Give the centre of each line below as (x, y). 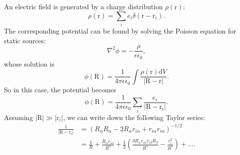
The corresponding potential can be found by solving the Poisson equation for (120, 30)
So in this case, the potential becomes (60, 90)
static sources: (25, 40)
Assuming (18, 117)
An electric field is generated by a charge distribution (83, 6)
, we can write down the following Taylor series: (134, 117)
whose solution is (29, 63)
